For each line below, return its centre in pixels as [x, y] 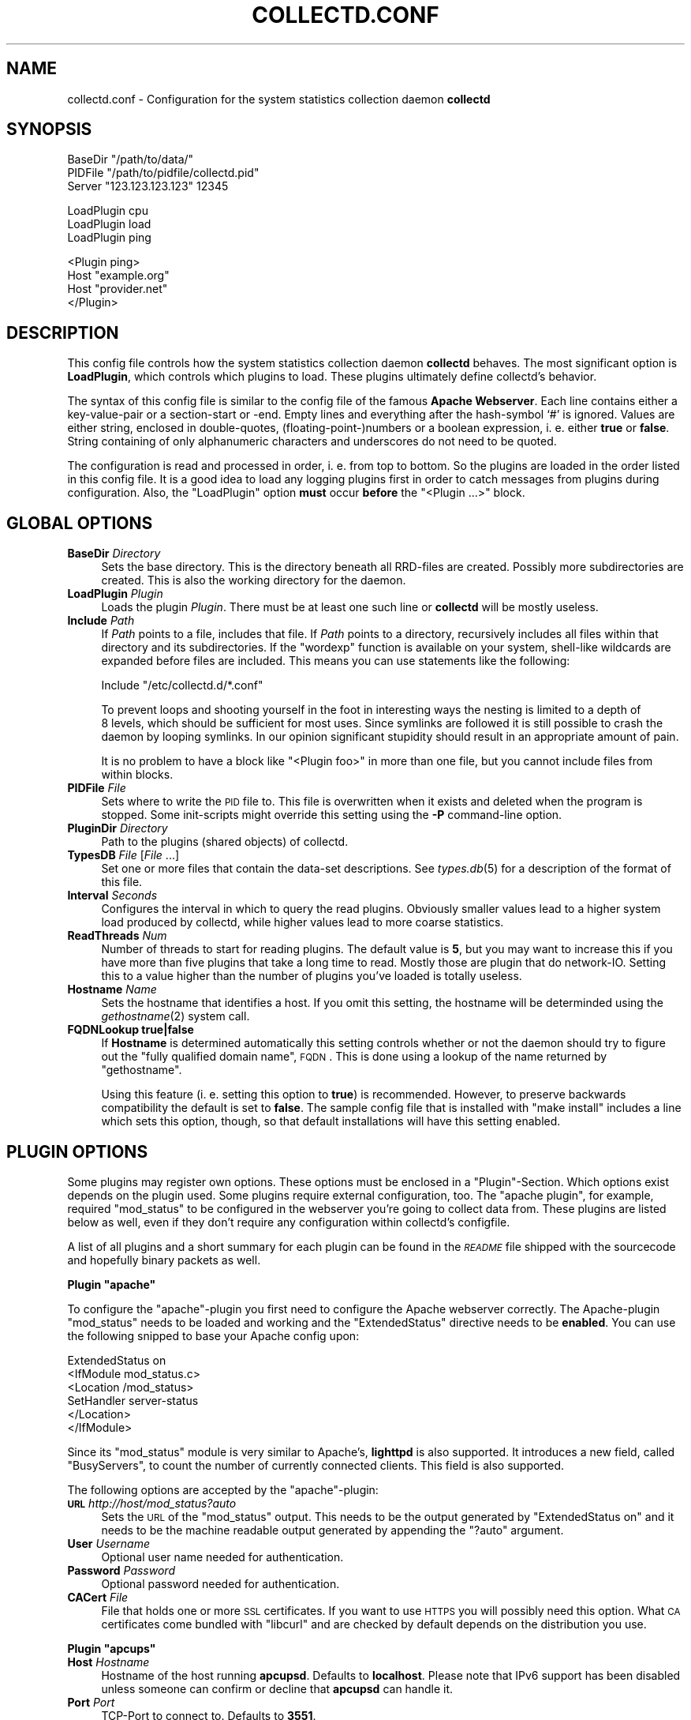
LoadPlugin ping [109, 238]
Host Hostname [108, 1662]
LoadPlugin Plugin [115, 594]
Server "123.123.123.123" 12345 [148, 186]
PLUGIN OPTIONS [77, 1151]
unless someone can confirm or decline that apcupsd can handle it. [277, 1688]
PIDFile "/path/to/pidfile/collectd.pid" [163, 173]
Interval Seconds [112, 896]
